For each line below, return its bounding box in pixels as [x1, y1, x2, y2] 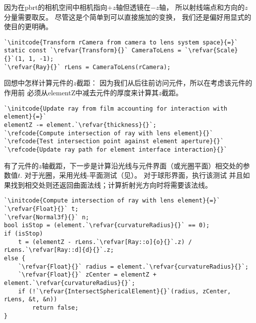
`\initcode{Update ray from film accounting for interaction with [4, 105, 228, 112]
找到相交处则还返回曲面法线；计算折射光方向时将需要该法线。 [10, 179, 212, 190]
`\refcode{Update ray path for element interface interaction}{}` [4, 146, 228, 153]
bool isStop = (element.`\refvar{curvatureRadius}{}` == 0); [4, 222, 210, 229]
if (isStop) [4, 230, 43, 237]
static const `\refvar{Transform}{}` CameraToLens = [4, 47, 181, 54]
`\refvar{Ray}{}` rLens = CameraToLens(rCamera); [4, 63, 171, 71]
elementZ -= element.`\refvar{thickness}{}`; [4, 121, 156, 128]
